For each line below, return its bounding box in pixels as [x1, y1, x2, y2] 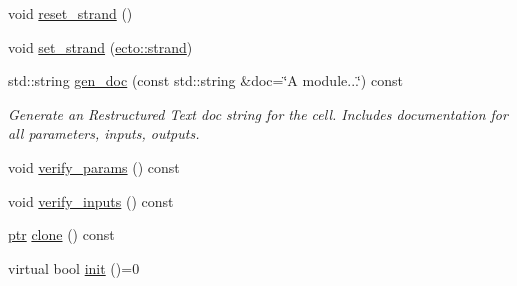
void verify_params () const [8, 156, 180, 177]
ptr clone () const [8, 224, 115, 245]
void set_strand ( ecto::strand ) [8, 36, 193, 57]
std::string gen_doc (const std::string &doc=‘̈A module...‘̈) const [8, 70, 403, 91]
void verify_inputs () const [8, 190, 174, 211]
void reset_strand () [8, 3, 133, 23]
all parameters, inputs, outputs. [8, 123, 200, 144]
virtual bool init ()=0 [8, 257, 140, 278]
